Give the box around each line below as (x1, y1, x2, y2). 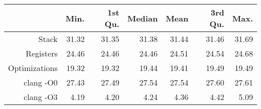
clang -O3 (24, 91, 58, 102)
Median (127, 12, 158, 24)
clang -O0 (24, 76, 58, 88)
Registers (26, 47, 58, 59)
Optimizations (8, 62, 58, 73)
